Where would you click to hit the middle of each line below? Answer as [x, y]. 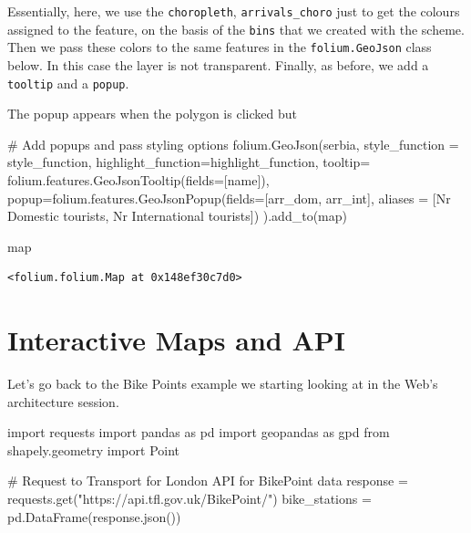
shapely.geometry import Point [94, 449]
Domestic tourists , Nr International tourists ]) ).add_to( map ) [177, 216]
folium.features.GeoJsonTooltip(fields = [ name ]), [138, 180]
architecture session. [63, 401]
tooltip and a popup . [68, 83]
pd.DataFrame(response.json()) [94, 516]
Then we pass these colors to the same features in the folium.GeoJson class [220, 47]
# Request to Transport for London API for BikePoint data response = [208, 481]
